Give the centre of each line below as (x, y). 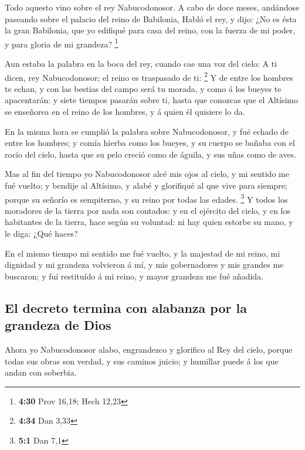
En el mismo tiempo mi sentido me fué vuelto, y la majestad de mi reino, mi (143, 253)
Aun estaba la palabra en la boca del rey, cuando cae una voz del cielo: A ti (141, 64)
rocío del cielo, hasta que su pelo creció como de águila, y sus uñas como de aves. (151, 154)
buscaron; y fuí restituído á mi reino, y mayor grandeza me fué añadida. (134, 276)
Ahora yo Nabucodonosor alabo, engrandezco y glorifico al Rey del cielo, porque (149, 350)
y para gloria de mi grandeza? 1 (62, 43)
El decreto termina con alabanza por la (126, 307)
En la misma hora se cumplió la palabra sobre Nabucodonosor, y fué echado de (147, 131)
